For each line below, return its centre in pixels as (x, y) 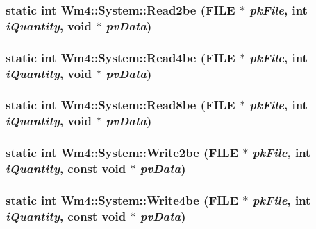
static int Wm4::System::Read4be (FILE (120, 57)
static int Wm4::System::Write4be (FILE (122, 200)
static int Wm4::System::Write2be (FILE (122, 153)
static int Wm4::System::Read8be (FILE (120, 105)
